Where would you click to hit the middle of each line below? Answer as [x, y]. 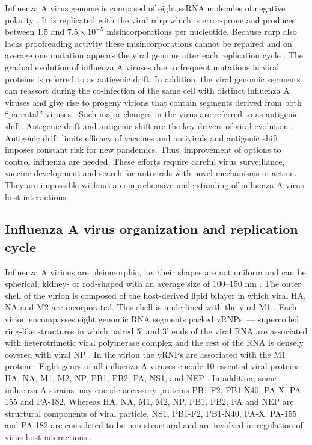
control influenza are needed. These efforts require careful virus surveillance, [145, 161]
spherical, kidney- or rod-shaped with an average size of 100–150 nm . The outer [153, 284]
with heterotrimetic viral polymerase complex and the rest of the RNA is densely [154, 342]
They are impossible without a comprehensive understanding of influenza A [144, 184]
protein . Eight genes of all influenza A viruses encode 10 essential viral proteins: [154, 366]
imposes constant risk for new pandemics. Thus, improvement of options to [143, 149]
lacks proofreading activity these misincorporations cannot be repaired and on [148, 43]
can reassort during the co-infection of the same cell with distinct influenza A [147, 91]
